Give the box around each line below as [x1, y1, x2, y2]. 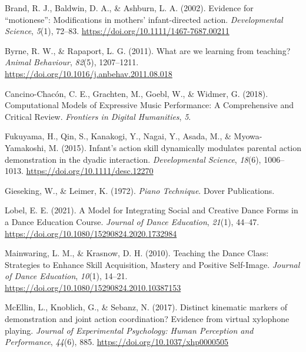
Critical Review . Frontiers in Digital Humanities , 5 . [5, 110, 191, 122]
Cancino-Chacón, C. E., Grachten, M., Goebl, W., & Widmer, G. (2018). [5, 87, 268, 99]
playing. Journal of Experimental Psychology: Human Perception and [5, 324, 254, 336]
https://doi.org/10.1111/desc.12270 [26, 165, 154, 177]
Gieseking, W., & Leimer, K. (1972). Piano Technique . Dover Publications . [5, 184, 275, 196]
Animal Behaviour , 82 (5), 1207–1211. [5, 56, 139, 68]
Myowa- [234, 130, 262, 142]
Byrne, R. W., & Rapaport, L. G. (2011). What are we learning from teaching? [5, 44, 291, 56]
